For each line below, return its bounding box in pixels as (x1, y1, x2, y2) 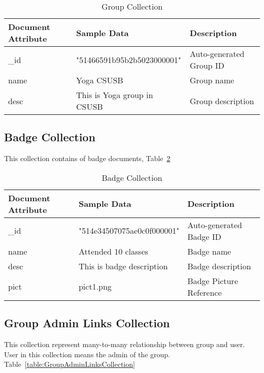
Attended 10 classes (78, 245, 149, 257)
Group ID (189, 59, 224, 71)
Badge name (187, 245, 232, 257)
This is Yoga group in (76, 89, 153, 101)
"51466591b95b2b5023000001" (76, 53, 181, 66)
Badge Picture (187, 274, 238, 287)
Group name (189, 74, 235, 86)
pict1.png (78, 281, 112, 293)
